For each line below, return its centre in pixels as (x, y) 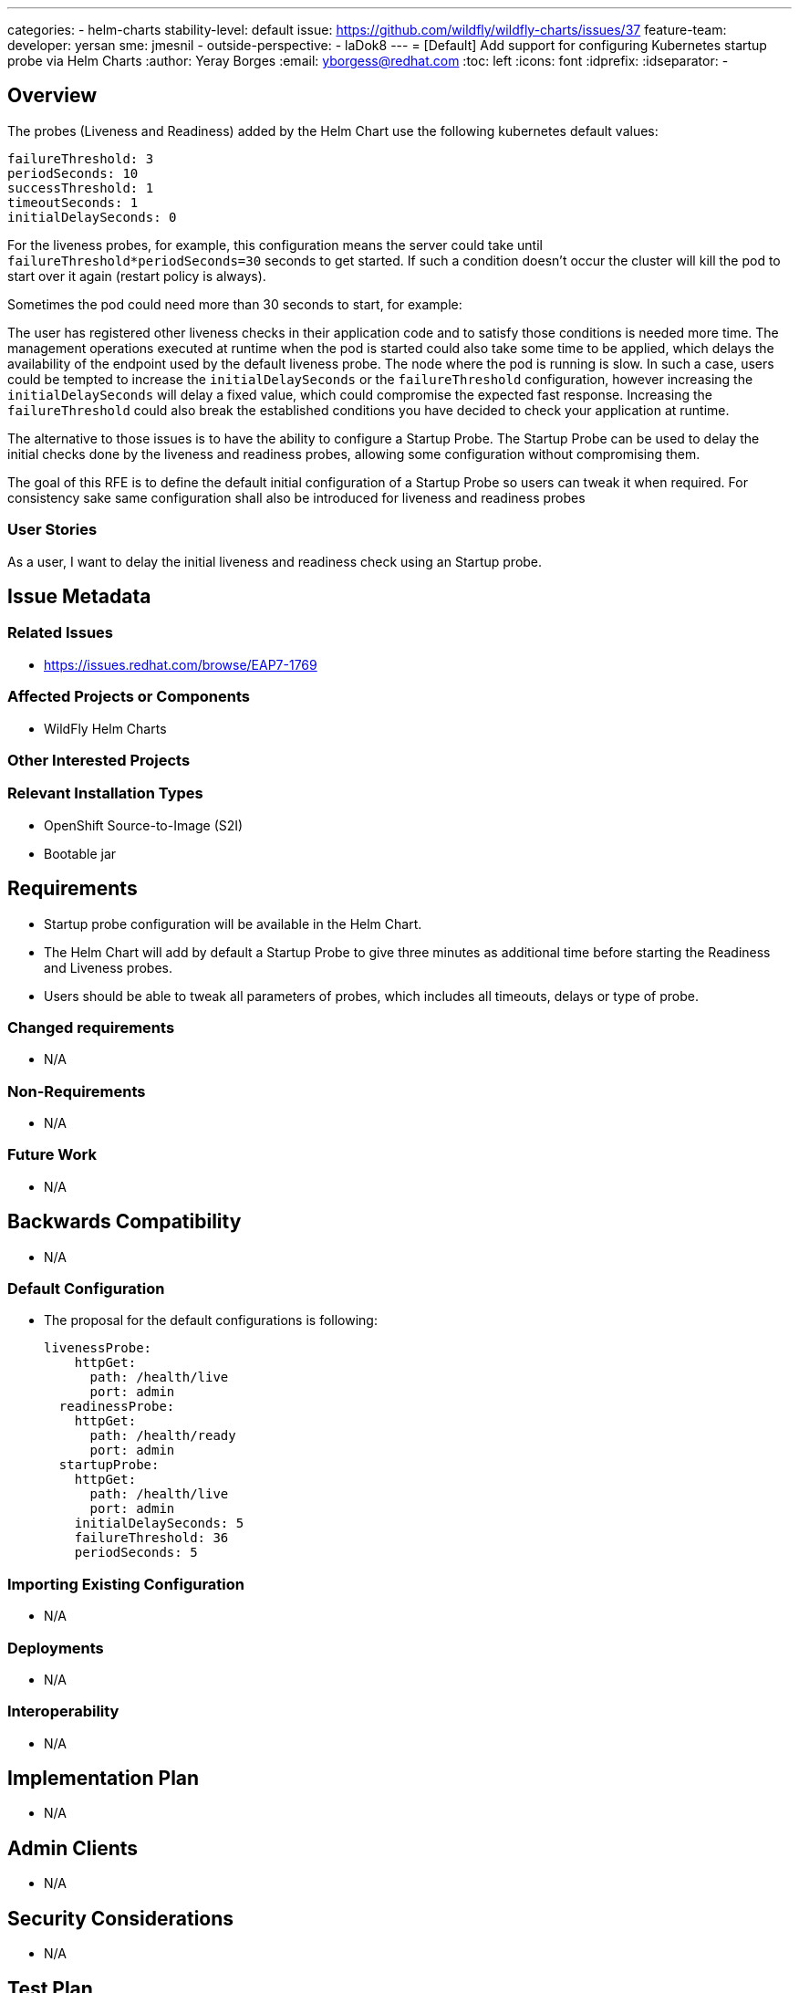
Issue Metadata (79, 597)
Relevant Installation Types (105, 793)
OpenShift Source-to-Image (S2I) (144, 825)
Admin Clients (73, 1848)
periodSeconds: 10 (73, 173)
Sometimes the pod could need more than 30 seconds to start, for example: (235, 304)
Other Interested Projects (99, 760)
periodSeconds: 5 (136, 1553)
